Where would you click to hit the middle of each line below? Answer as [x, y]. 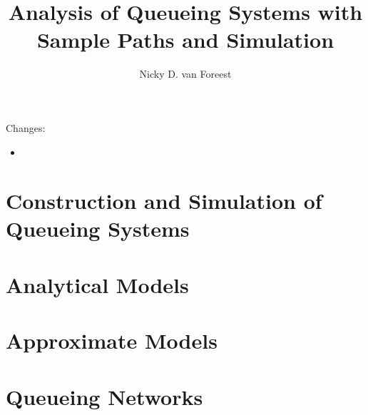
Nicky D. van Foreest [185, 74]
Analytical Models [97, 284]
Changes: [26, 127]
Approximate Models [112, 340]
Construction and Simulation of [164, 201]
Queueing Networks [104, 396]
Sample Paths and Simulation [185, 40]
